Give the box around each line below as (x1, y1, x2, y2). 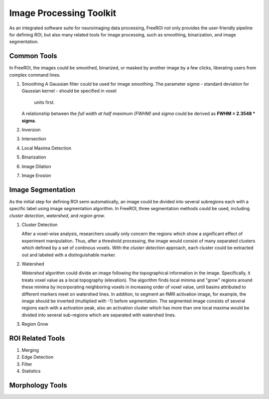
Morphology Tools (9, 381, 67, 390)
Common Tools (9, 52, 57, 60)
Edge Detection (21, 354, 54, 360)
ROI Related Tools (9, 334, 65, 342)
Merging (21, 347, 39, 353)
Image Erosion (21, 172, 51, 178)
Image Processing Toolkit (9, 7, 117, 18)
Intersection (21, 136, 47, 142)
